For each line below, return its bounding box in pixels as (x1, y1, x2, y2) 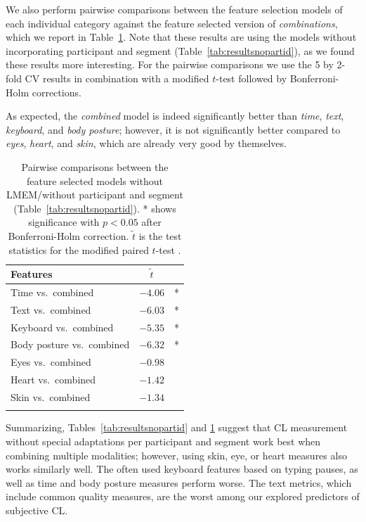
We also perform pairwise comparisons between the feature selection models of (6, 2, 343, 16)
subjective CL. (6, 502, 68, 517)
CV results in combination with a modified (25, 70, 209, 85)
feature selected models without (27, 173, 163, 188)
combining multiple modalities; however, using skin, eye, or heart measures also (6, 447, 347, 462)
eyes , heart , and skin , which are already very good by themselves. (6, 136, 287, 151)
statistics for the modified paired (8, 242, 149, 257)
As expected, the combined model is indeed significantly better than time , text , (6, 108, 344, 123)
